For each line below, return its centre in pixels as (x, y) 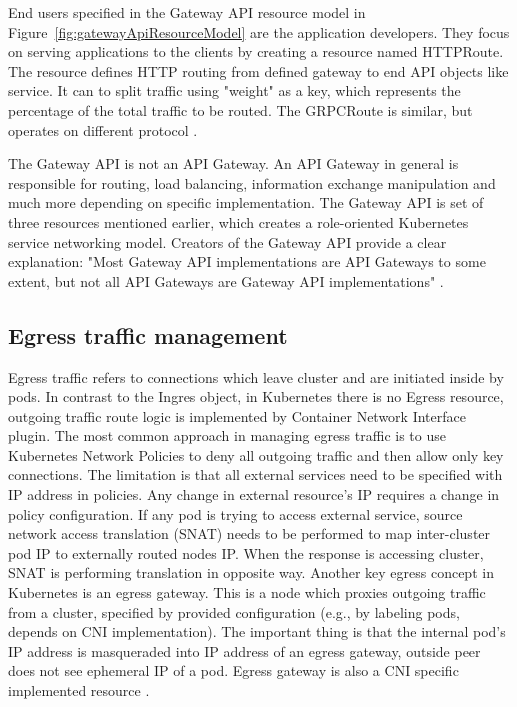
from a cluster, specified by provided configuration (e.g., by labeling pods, (234, 611)
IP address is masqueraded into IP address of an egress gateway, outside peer (244, 650)
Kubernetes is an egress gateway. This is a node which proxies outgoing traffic (247, 592)
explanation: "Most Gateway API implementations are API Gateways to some (247, 261)
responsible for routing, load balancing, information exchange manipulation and (252, 182)
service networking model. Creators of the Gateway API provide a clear (227, 241)
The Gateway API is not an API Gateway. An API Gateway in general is (233, 163)
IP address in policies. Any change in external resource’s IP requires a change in (254, 494)
